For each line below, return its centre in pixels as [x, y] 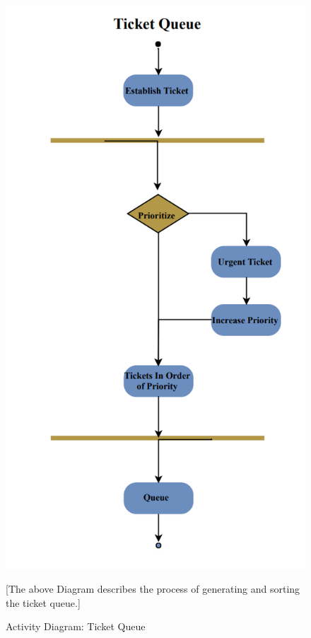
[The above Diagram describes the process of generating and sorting [153, 589]
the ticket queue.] [43, 602]
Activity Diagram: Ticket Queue [76, 626]
